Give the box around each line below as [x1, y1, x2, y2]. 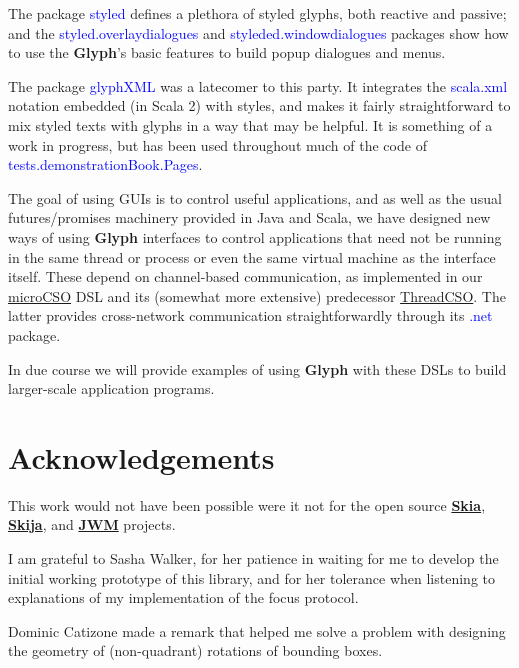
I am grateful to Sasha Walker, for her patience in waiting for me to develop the [8, 548, 499, 568]
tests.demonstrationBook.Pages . [8, 154, 203, 175]
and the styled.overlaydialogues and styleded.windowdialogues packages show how [8, 22, 509, 43]
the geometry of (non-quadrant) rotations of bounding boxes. [8, 640, 383, 661]
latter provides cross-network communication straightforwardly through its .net [8, 305, 493, 326]
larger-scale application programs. [8, 378, 215, 399]
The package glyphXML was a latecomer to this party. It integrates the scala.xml [8, 75, 508, 96]
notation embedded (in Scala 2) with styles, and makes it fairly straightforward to [8, 95, 511, 116]
